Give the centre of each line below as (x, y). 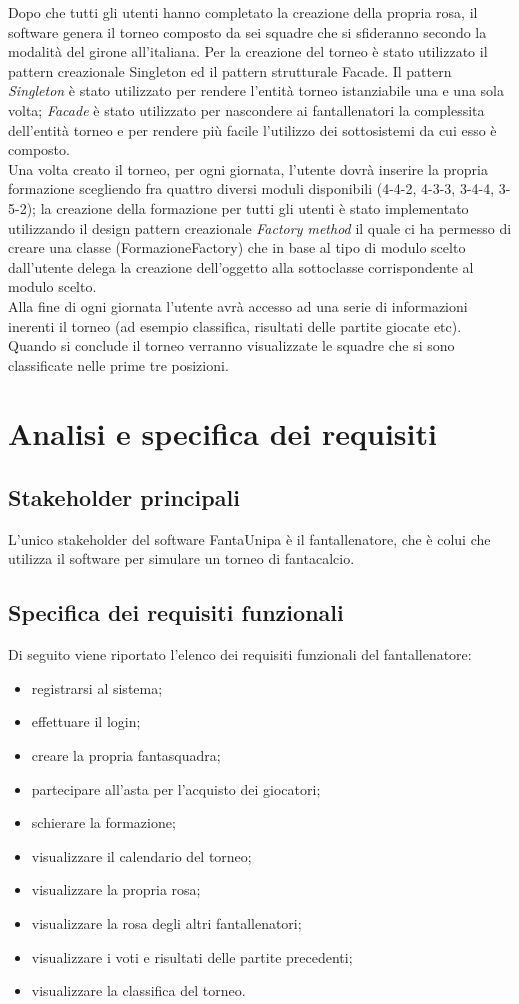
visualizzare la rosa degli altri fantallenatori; (166, 923)
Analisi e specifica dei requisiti (222, 433)
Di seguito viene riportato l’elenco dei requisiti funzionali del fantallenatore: (240, 654)
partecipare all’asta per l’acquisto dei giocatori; (176, 788)
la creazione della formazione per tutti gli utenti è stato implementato (254, 207)
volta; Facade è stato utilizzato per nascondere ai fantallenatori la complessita (246, 109)
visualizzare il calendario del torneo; (141, 855)
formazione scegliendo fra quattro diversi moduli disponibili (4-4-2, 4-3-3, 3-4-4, (251, 188)
